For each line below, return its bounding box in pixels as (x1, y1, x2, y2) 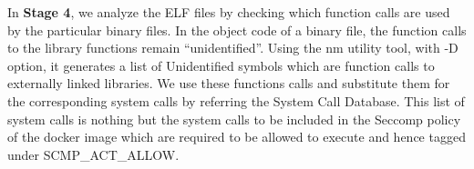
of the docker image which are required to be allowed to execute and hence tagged (7, 127, 466, 146)
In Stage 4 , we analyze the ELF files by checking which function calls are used (7, 3, 450, 21)
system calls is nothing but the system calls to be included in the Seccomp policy (7, 109, 461, 128)
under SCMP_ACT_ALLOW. (7, 144, 180, 164)
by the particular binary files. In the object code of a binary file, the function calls (7, 20, 467, 39)
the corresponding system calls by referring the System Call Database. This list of (7, 91, 465, 110)
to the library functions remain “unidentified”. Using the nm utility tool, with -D (7, 38, 459, 57)
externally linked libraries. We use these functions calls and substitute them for (7, 74, 450, 93)
